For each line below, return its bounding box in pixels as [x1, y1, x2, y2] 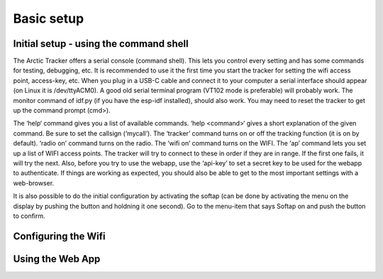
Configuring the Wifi [13, 230, 106, 242]
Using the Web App [13, 253, 101, 265]
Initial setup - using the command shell [13, 38, 189, 50]
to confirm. [13, 212, 45, 220]
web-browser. [13, 178, 55, 187]
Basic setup [13, 11, 84, 26]
